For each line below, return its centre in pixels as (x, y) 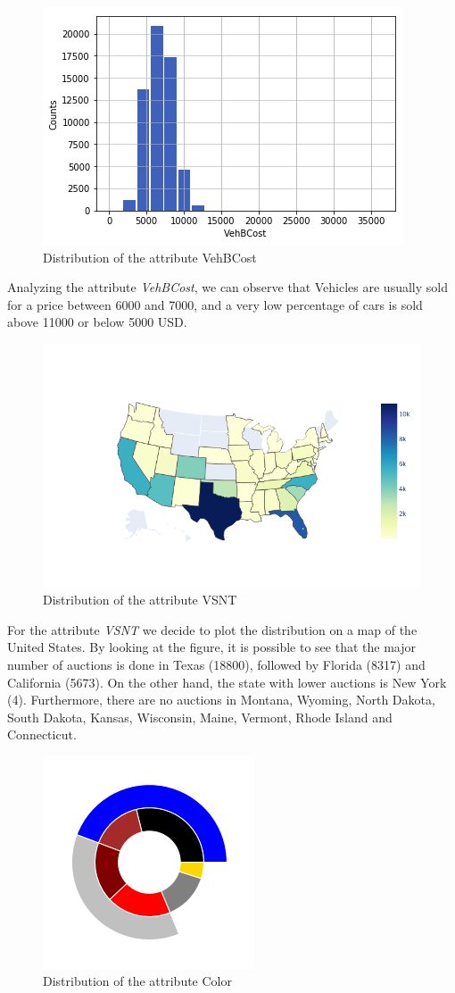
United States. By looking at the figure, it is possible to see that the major (211, 647)
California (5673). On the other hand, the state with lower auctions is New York (227, 682)
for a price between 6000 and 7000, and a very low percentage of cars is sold (215, 304)
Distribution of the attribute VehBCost (150, 257)
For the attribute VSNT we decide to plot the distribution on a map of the (212, 629)
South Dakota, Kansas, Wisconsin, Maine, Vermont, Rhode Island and (200, 717)
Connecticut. (42, 734)
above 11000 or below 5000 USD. (97, 322)
